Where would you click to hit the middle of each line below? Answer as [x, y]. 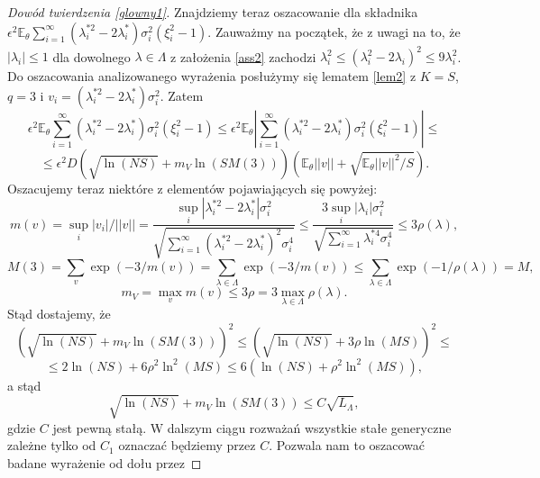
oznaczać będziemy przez [187, 445]
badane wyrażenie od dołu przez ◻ [105, 462]
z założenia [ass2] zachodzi [243, 56]
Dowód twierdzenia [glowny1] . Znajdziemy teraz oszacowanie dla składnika [213, 12]
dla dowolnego [92, 56]
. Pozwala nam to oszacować [347, 445]
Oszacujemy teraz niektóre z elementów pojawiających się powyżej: [192, 188]
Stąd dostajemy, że [59, 314]
